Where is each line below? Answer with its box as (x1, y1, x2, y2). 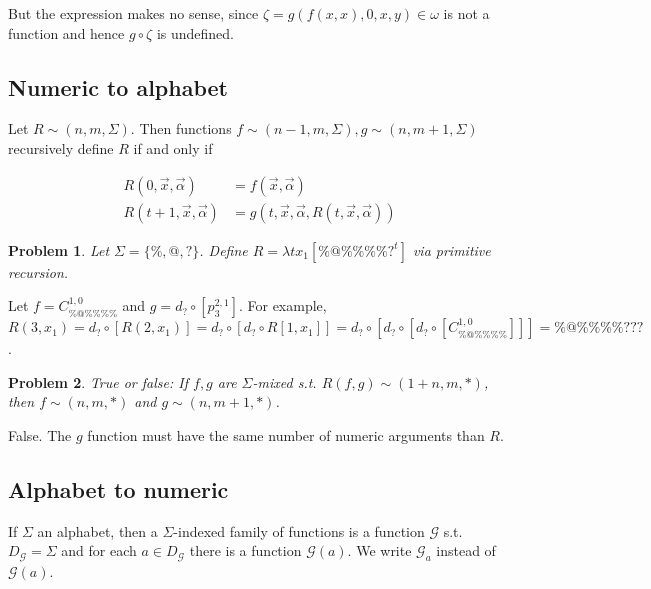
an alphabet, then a (37, 520, 158, 541)
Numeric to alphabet (8, 71, 228, 102)
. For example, (238, 295, 327, 316)
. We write (347, 540, 412, 561)
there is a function (189, 540, 302, 561)
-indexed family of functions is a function (173, 520, 425, 541)
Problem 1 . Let (8, 239, 110, 260)
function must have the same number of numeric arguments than (87, 425, 485, 446)
